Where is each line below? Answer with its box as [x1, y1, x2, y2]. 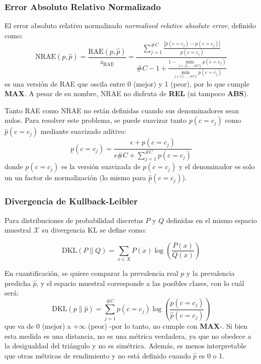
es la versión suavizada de [61, 161, 141, 172]
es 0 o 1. [199, 350, 225, 360]
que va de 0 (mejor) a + [5, 320, 79, 331]
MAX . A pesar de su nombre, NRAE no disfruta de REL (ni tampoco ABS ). [5, 88, 248, 99]
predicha [5, 277, 31, 288]
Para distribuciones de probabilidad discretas [5, 214, 143, 225]
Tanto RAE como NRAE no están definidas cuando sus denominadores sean [5, 105, 239, 115]
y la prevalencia [186, 268, 235, 278]
